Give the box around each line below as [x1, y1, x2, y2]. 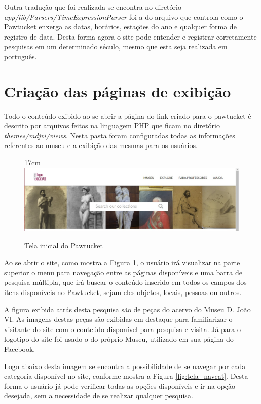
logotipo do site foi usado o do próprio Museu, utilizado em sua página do [4, 334, 234, 344]
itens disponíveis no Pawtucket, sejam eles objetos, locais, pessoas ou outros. [4, 287, 242, 298]
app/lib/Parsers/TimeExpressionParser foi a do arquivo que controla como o [4, 11, 243, 22]
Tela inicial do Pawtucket [24, 240, 103, 250]
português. [4, 51, 37, 61]
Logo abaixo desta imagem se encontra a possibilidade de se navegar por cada [4, 360, 246, 371]
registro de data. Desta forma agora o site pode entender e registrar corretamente [4, 31, 257, 42]
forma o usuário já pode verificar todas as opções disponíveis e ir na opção [4, 380, 236, 391]
